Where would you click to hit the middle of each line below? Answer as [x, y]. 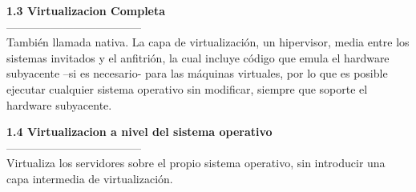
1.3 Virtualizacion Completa [86, 10]
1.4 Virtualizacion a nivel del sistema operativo [139, 132]
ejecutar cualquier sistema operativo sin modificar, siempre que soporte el [187, 88]
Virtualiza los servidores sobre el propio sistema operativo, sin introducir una [196, 163]
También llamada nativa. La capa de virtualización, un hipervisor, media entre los [208, 42]
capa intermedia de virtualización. [90, 178]
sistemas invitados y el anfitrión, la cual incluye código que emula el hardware [198, 57]
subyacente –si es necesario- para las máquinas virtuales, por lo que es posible [197, 73]
